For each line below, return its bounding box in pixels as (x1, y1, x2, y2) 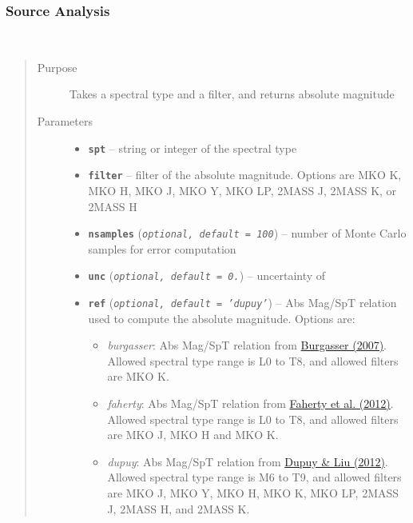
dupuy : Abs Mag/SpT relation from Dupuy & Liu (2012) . (107, 453, 388, 469)
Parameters (37, 113, 93, 129)
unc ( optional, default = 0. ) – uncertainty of (88, 267, 326, 284)
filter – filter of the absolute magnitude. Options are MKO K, (88, 166, 402, 183)
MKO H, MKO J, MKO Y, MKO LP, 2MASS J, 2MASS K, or (88, 182, 397, 198)
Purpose (37, 58, 77, 75)
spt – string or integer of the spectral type (88, 139, 297, 156)
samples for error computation (88, 240, 236, 257)
